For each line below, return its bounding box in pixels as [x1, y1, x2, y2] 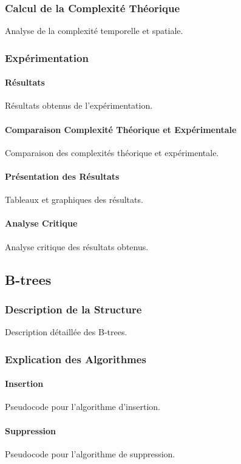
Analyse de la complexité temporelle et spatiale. [5, 24, 183, 37]
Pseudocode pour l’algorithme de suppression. [5, 447, 175, 460]
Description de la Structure [5, 301, 142, 316]
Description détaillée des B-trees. [5, 326, 127, 338]
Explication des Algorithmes [5, 351, 146, 366]
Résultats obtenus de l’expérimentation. [5, 99, 153, 112]
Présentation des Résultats [5, 170, 120, 183]
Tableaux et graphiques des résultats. [5, 193, 143, 206]
